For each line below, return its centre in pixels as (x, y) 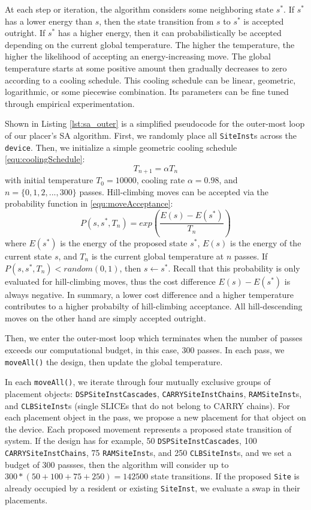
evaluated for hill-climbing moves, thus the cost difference (110, 281)
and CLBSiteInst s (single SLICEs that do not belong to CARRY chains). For (147, 405)
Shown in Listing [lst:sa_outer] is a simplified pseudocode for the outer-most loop (155, 123)
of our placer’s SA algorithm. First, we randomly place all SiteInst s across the (151, 135)
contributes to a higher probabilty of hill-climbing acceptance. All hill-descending (154, 306)
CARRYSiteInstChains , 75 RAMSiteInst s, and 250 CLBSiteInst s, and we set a (148, 453)
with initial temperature (49, 180)
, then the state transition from (156, 21)
